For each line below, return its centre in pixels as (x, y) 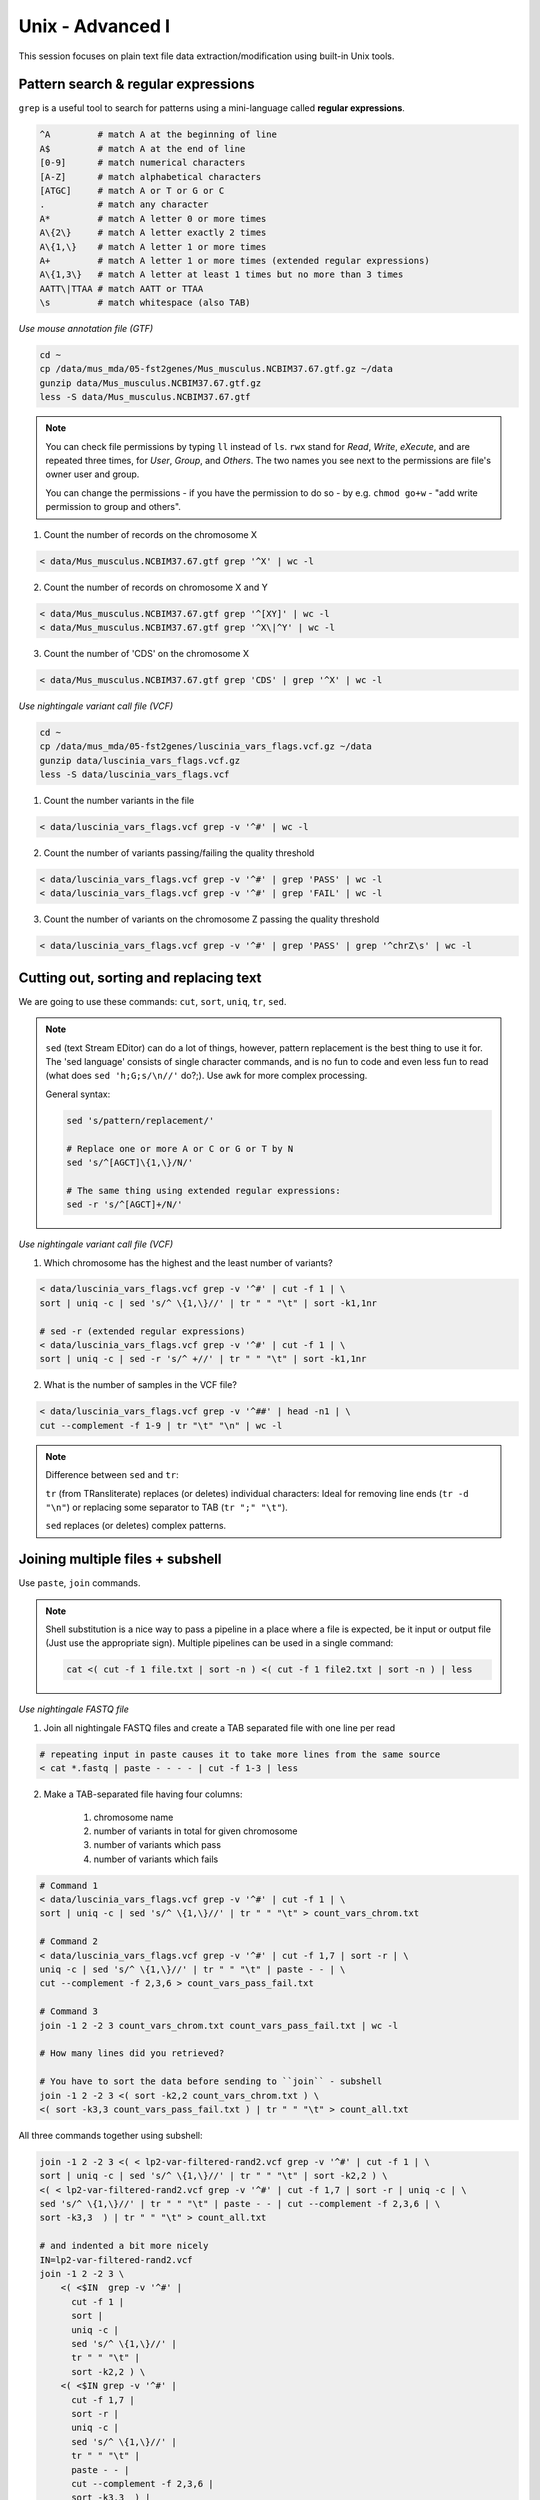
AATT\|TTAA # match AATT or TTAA (121, 288)
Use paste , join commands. (79, 1583)
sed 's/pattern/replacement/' (140, 1120)
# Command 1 (69, 1885)
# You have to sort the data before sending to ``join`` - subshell (211, 2081)
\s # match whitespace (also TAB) (145, 303)
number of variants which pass (157, 1845)
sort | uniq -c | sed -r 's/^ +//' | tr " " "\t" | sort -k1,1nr (203, 1359)
